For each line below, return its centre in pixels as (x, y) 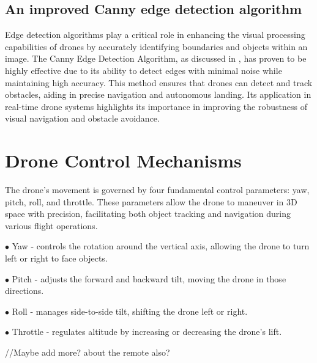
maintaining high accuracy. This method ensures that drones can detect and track (159, 82)
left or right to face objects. (56, 258)
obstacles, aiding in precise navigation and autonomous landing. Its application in (158, 94)
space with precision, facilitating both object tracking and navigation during (148, 214)
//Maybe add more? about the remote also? (88, 352)
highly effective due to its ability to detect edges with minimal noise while (144, 70)
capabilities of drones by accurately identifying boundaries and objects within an (156, 46)
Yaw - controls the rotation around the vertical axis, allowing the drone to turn (161, 246)
